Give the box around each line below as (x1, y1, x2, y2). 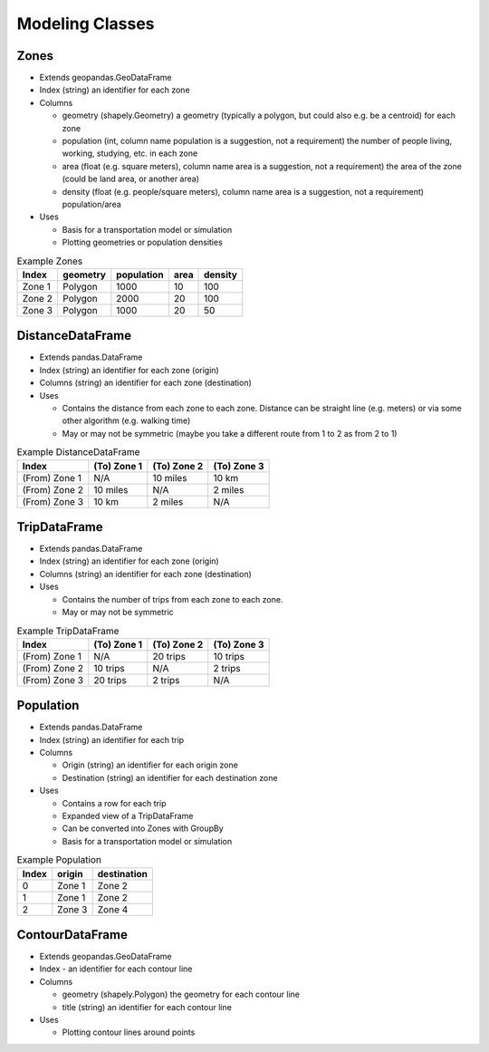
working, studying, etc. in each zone (62, 148, 198, 159)
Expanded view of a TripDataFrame (62, 811, 194, 822)
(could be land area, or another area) (62, 173, 199, 185)
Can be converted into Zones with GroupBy (62, 823, 224, 834)
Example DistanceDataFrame (16, 446, 140, 458)
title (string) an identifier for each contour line (62, 1001, 233, 1012)
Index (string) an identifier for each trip (39, 734, 185, 745)
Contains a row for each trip (62, 797, 167, 808)
